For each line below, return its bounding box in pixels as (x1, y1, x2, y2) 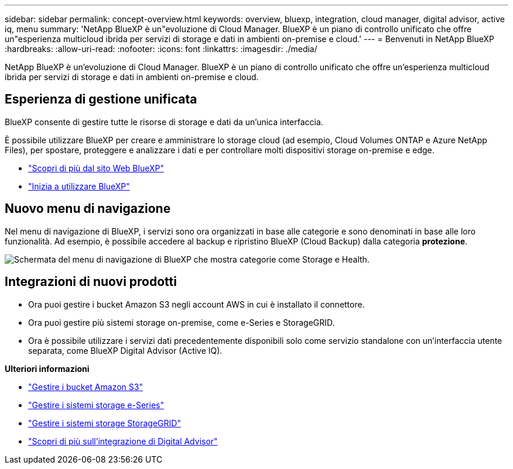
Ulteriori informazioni (5, 363, 90, 374)
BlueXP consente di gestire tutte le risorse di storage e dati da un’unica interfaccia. (5, 116, 323, 127)
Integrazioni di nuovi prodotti (5, 274, 177, 289)
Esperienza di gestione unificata (5, 92, 197, 107)
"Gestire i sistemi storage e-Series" (28, 399, 164, 410)
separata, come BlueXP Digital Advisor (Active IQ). (28, 345, 223, 356)
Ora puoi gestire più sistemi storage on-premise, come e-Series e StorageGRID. (28, 317, 335, 327)
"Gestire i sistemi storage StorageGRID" (28, 418, 181, 428)
